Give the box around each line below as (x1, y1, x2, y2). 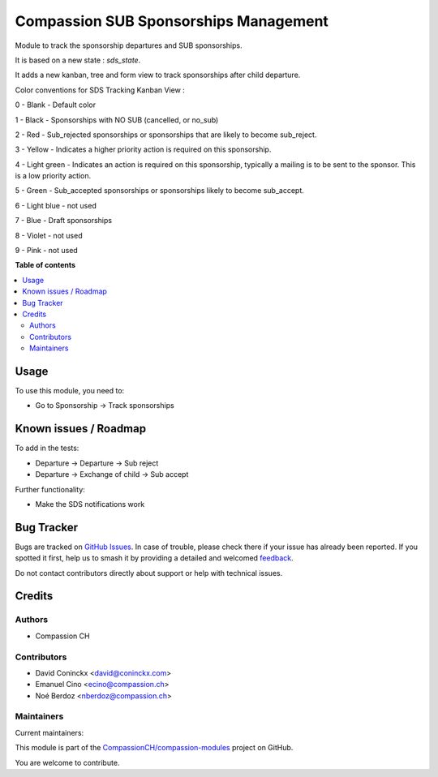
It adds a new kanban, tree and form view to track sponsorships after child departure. (15, 70, 301, 80)
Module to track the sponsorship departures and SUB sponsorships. (15, 41, 243, 50)
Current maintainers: (15, 728, 84, 737)
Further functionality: (15, 484, 85, 494)
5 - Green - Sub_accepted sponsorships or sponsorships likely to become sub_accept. (15, 186, 304, 195)
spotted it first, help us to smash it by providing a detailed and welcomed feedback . (15, 553, 294, 563)
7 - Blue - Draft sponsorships (15, 216, 113, 225)
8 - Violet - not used (15, 230, 83, 240)
